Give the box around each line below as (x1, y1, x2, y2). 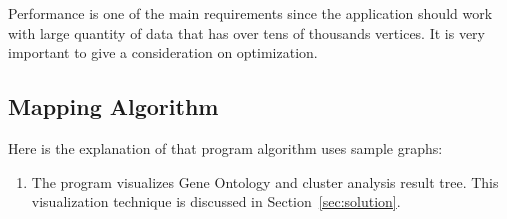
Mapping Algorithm (8, 91, 219, 122)
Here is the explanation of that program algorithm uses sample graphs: (8, 137, 443, 158)
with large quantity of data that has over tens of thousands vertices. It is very (8, 22, 485, 43)
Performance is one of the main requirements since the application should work (8, 3, 493, 23)
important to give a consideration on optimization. (8, 42, 318, 63)
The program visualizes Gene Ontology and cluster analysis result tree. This (31, 171, 499, 192)
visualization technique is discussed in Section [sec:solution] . (31, 191, 401, 212)
